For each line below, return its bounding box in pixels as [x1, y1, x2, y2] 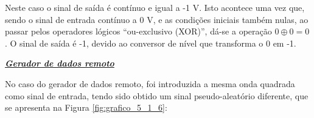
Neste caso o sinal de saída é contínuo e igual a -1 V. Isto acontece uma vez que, [5, 1, 305, 13]
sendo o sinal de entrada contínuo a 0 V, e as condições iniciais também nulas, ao [5, 13, 309, 25]
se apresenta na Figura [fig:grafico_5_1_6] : [5, 101, 167, 114]
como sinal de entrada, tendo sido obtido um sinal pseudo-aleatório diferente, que [5, 89, 309, 102]
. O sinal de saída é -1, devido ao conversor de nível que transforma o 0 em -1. [5, 36, 296, 49]
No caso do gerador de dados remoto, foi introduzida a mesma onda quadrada [5, 77, 295, 90]
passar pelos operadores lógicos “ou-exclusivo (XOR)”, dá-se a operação [5, 25, 272, 38]
